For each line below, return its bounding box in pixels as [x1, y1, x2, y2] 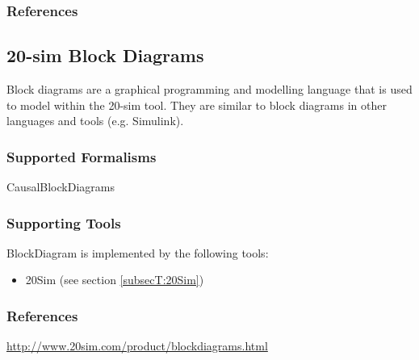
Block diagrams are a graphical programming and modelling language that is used [6, 81, 413, 98]
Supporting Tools [6, 212, 121, 232]
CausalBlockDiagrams [6, 178, 115, 195]
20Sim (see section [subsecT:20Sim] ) [25, 271, 204, 288]
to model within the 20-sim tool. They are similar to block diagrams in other [6, 96, 387, 113]
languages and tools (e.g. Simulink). [6, 112, 184, 129]
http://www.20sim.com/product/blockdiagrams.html [6, 337, 268, 354]
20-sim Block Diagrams [6, 43, 204, 68]
